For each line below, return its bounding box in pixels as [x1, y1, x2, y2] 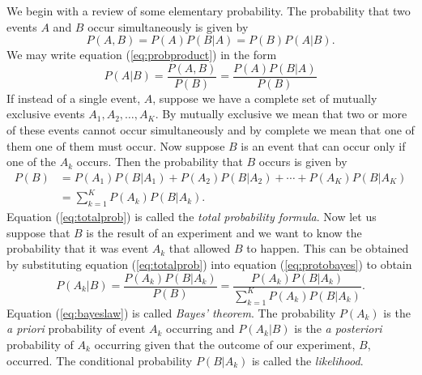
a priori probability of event [6, 320, 146, 337]
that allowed [168, 240, 231, 257]
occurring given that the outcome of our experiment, [94, 335, 356, 352]
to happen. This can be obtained [246, 240, 409, 257]
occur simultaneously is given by [87, 18, 249, 35]
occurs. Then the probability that [76, 153, 243, 170]
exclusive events [6, 105, 85, 122]
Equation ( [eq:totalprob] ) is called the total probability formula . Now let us [6, 208, 377, 225]
